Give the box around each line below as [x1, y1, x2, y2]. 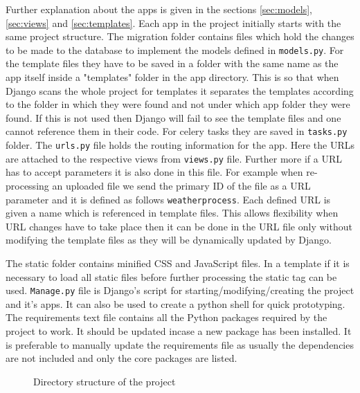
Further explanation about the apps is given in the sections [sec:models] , [6, 2, 312, 16]
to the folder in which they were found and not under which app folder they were [6, 97, 350, 111]
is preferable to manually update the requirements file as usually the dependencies [6, 337, 354, 351]
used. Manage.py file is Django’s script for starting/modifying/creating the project [6, 283, 354, 298]
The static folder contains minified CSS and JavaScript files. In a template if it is [6, 256, 350, 270]
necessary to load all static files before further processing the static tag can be [6, 269, 337, 284]
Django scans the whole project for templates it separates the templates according [6, 83, 354, 98]
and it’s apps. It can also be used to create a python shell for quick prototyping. [6, 296, 345, 311]
